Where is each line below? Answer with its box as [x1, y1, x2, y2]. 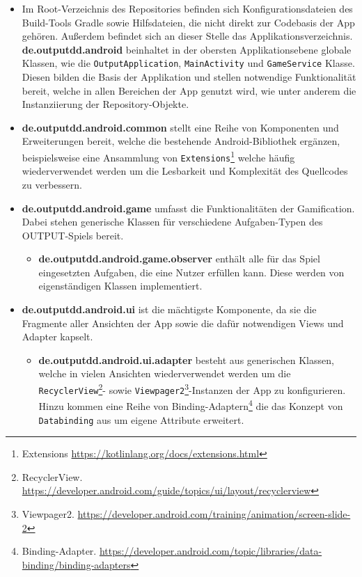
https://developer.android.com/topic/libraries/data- [99, 544, 322, 558]
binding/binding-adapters [22, 557, 131, 571]
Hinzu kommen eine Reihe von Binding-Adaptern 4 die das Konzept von [38, 397, 343, 413]
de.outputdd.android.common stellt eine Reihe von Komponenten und [22, 120, 339, 134]
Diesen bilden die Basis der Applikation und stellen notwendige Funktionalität [22, 70, 356, 84]
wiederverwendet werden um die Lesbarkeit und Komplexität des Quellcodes [22, 164, 348, 178]
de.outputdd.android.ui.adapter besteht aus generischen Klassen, [38, 352, 334, 367]
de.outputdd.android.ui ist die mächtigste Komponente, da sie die [22, 302, 317, 317]
